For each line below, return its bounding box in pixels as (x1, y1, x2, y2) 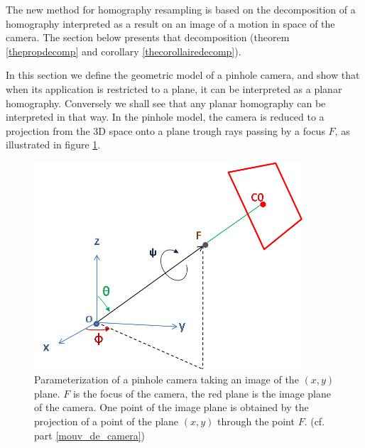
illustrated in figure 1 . (6, 137, 101, 152)
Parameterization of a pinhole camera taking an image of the (34, 372, 299, 387)
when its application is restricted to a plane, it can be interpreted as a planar (6, 81, 342, 96)
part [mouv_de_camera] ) (34, 427, 146, 442)
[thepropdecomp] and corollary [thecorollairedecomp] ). (6, 43, 241, 58)
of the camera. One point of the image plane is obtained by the (34, 400, 309, 415)
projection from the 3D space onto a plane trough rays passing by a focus (6, 123, 325, 138)
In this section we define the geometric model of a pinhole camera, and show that (6, 67, 360, 82)
